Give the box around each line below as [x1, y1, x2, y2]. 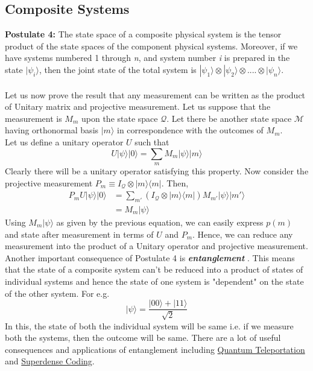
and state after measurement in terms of [5, 227, 154, 240]
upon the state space [81, 112, 158, 124]
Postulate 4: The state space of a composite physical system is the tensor [5, 28, 282, 40]
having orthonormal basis [5, 124, 99, 136]
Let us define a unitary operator [5, 135, 124, 148]
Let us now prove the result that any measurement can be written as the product [5, 88, 306, 101]
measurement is [5, 112, 62, 124]
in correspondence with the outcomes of [117, 124, 264, 136]
